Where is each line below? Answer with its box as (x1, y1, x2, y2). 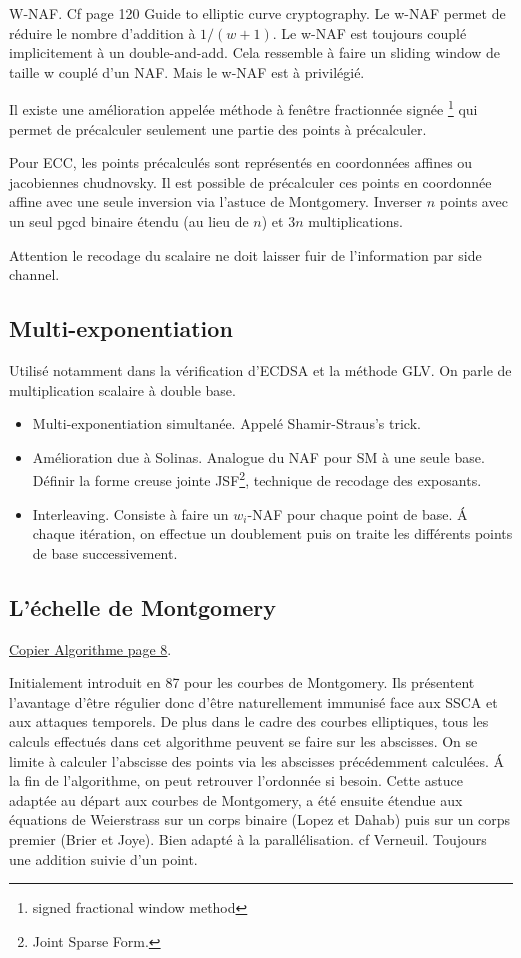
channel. (9, 264, 60, 285)
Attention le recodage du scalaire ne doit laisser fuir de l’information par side (9, 244, 482, 265)
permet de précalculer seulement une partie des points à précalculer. (9, 118, 427, 139)
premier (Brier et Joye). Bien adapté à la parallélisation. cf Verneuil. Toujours (9, 828, 487, 849)
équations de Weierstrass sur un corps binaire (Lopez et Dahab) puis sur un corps (9, 809, 511, 830)
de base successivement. (32, 542, 178, 563)
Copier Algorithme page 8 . (9, 638, 172, 659)
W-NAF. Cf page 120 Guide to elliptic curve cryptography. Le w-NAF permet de (9, 3, 506, 23)
